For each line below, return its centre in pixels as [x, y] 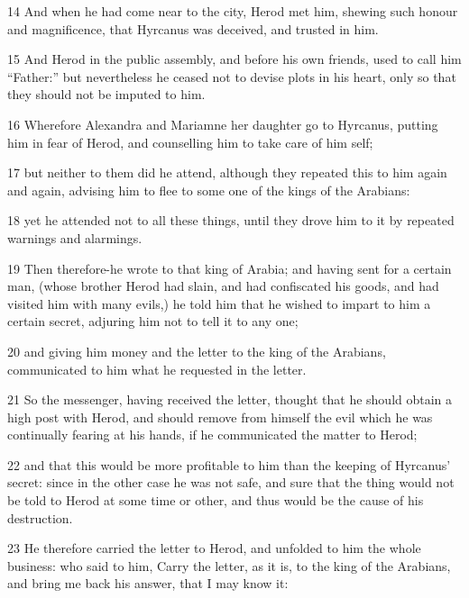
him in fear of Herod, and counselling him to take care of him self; [190, 142]
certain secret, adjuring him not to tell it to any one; [153, 321]
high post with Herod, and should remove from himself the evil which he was [220, 417]
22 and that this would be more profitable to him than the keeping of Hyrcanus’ [229, 464]
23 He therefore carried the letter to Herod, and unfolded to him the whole [214, 548]
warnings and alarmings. [75, 237]
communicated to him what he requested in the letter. [157, 369]
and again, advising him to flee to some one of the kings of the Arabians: [209, 190]
